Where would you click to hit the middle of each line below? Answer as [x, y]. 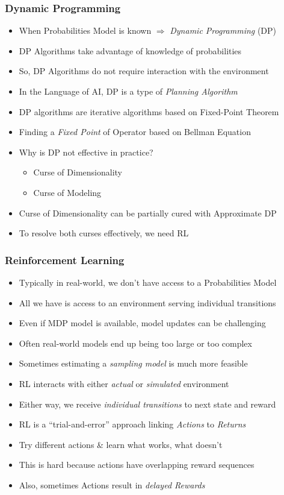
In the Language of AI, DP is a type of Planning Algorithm [128, 91]
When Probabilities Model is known [85, 30]
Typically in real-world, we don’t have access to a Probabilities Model [148, 282]
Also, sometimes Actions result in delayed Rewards [112, 484]
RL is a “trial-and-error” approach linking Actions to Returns [132, 424]
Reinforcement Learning [65, 260]
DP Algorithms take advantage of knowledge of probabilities [130, 50]
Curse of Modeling [67, 192]
